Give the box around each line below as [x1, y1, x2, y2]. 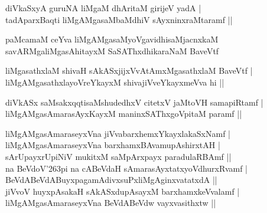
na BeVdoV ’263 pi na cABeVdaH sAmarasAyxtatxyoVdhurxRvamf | [5, 162, 248, 174]
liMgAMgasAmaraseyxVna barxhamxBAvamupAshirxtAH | [5, 139, 220, 151]
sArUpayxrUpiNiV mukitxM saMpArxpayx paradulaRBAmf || [5, 150, 232, 162]
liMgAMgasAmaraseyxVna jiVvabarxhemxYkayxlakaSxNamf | [5, 127, 231, 139]
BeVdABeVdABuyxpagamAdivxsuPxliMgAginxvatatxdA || [5, 173, 217, 186]
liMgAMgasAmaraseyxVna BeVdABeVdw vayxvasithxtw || [5, 196, 216, 209]
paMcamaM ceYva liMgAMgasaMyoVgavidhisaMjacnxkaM [5, 33, 219, 45]
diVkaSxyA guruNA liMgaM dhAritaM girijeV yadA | [5, 2, 201, 14]
